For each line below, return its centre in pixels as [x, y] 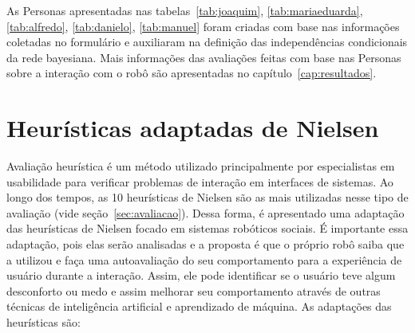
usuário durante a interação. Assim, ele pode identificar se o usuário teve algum [201, 275]
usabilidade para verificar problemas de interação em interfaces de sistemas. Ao [200, 181]
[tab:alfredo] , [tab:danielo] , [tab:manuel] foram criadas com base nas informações [203, 26]
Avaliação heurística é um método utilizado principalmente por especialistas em [201, 166]
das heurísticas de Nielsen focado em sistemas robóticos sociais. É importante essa [207, 228]
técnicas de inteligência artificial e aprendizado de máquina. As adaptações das [199, 306]
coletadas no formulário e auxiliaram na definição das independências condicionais [207, 42]
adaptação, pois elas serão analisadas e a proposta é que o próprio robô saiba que [206, 244]
